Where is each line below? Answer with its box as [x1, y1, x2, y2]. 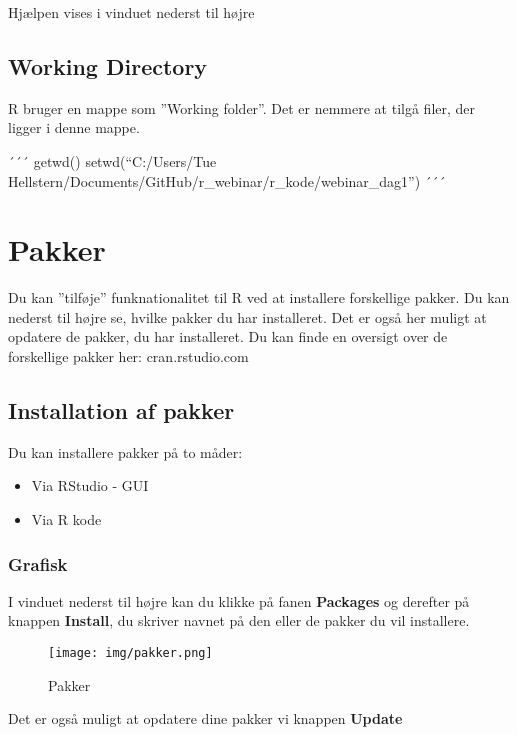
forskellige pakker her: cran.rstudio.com [8, 346, 249, 367]
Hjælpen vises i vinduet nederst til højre [8, 2, 255, 22]
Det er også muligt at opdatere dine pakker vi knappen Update [8, 708, 403, 729]
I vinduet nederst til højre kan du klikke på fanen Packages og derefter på [8, 590, 470, 611]
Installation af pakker [8, 395, 235, 426]
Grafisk [8, 551, 68, 576]
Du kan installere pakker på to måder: [8, 441, 243, 462]
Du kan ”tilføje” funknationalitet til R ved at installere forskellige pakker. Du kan [8, 287, 510, 308]
